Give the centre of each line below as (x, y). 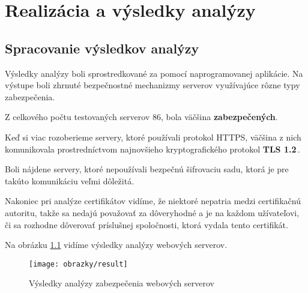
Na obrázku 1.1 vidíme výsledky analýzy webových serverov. (116, 245)
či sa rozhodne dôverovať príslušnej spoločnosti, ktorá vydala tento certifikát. (146, 224)
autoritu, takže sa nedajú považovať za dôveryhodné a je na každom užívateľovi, (152, 212)
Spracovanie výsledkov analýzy (102, 48)
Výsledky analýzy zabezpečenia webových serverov (122, 283)
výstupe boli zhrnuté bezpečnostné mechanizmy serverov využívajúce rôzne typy (152, 85)
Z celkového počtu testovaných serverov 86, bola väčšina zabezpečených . (141, 117)
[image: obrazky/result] (78, 264)
